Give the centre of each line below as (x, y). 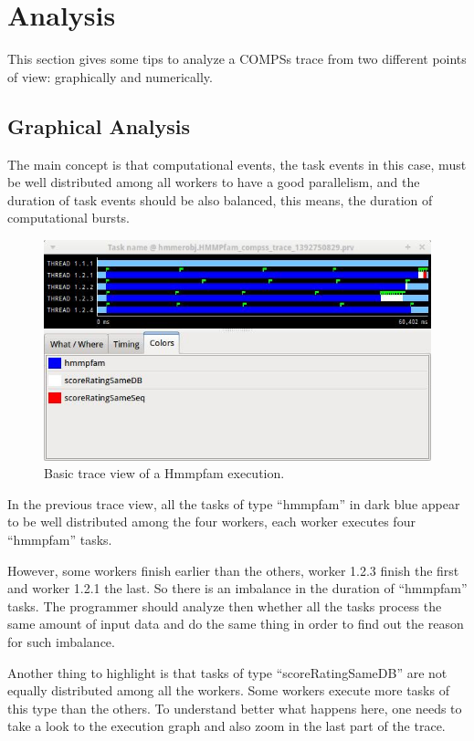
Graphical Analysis (99, 125)
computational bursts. (68, 218)
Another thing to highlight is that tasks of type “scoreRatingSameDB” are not (227, 672)
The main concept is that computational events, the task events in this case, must (237, 164)
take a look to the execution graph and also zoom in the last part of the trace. (226, 726)
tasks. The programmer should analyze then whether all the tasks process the (225, 605)
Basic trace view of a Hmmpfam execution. (164, 473)
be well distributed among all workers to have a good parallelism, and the (214, 182)
